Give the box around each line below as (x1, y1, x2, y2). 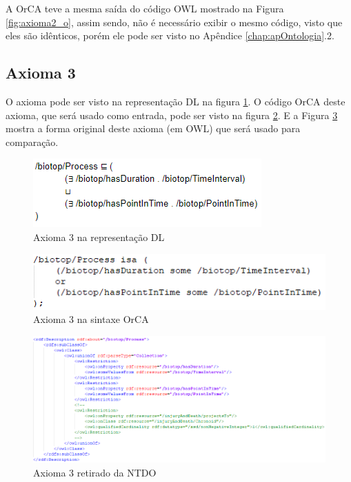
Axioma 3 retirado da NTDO (33, 465, 157, 479)
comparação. (6, 134, 59, 149)
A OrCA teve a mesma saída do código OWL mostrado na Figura (6, 1, 284, 15)
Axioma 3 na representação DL (33, 229, 165, 244)
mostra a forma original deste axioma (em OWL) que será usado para (6, 121, 301, 136)
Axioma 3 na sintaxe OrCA (33, 312, 149, 326)
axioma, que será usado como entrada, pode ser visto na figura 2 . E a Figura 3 (6, 107, 338, 122)
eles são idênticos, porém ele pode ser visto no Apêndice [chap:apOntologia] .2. (6, 28, 334, 43)
